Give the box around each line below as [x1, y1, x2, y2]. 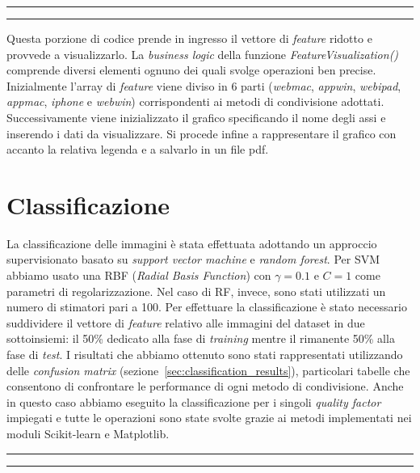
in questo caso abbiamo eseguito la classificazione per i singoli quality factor [6, 393, 381, 410]
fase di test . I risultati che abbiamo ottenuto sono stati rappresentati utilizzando [6, 346, 403, 363]
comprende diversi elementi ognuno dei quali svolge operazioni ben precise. [6, 61, 376, 78]
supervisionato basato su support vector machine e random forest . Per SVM [6, 251, 380, 268]
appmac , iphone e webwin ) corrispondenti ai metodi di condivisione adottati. [6, 93, 384, 110]
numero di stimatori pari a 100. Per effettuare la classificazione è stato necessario [6, 298, 407, 315]
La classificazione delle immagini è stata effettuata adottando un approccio [6, 234, 377, 251]
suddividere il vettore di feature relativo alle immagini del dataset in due [6, 314, 365, 331]
